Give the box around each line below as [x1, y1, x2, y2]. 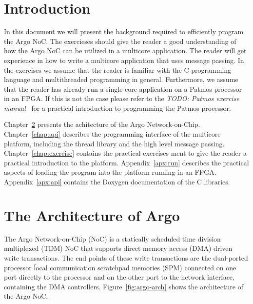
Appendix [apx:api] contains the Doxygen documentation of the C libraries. [4, 177, 230, 187]
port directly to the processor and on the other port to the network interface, [4, 272, 234, 282]
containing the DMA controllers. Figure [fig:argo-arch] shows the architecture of [4, 281, 243, 291]
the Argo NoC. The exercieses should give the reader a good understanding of [4, 36, 236, 46]
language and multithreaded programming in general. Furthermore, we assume [4, 74, 238, 84]
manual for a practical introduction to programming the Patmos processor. [4, 102, 231, 113]
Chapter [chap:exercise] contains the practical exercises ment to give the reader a [4, 148, 247, 158]
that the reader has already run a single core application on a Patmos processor [4, 83, 242, 94]
